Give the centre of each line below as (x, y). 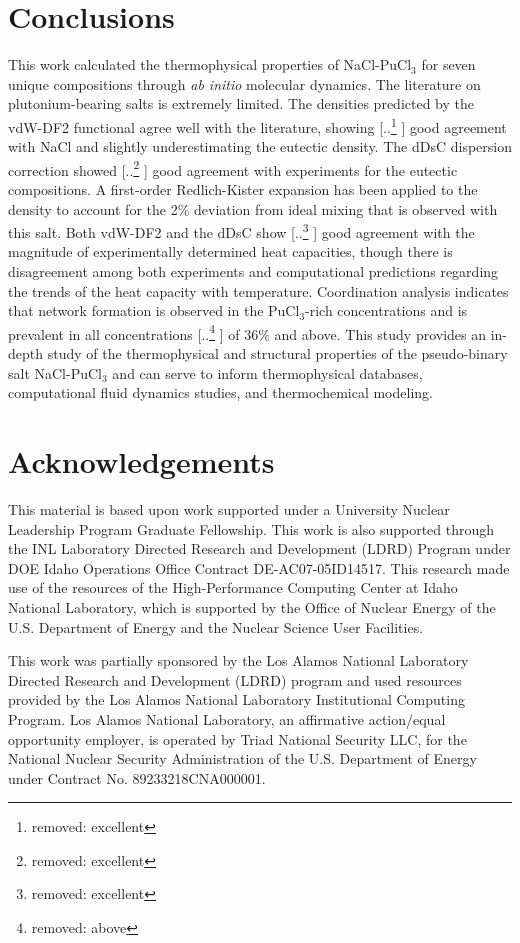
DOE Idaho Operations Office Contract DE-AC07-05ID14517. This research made (259, 567)
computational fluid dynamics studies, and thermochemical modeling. (220, 392)
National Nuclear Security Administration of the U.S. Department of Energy (242, 758)
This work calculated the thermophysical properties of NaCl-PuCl (210, 64)
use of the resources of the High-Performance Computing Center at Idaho (233, 587)
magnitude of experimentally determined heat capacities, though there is (230, 251)
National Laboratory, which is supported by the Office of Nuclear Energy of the (252, 606)
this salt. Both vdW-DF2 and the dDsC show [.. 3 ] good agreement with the (241, 230)
